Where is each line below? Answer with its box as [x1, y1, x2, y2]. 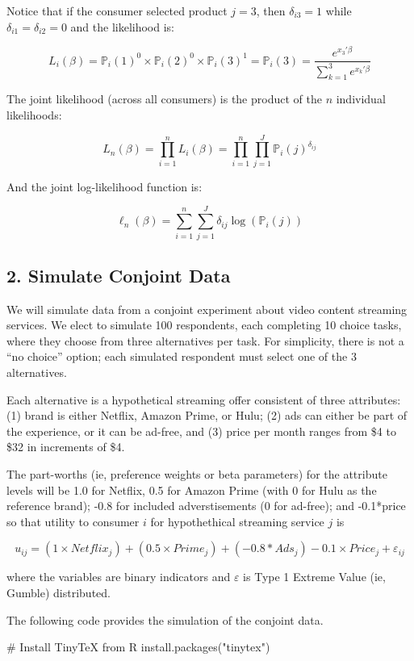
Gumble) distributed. [6, 584, 111, 601]
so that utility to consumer [6, 512, 140, 529]
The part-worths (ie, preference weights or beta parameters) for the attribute [6, 466, 387, 483]
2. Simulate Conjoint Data [6, 262, 231, 287]
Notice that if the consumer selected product [6, 2, 228, 19]
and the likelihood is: [70, 18, 175, 35]
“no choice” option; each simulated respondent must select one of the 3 [6, 348, 357, 365]
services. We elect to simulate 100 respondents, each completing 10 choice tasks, [6, 316, 402, 333]
